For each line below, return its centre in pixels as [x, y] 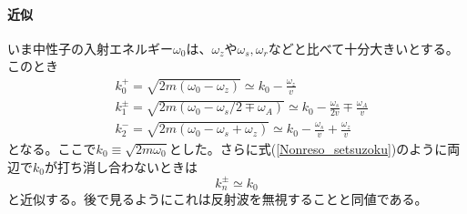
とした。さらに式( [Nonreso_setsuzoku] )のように [308, 148]
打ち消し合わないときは [127, 166]
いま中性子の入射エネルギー [90, 48]
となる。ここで [52, 148]
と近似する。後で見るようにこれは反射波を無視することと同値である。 [218, 199]
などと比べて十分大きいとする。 [363, 48]
